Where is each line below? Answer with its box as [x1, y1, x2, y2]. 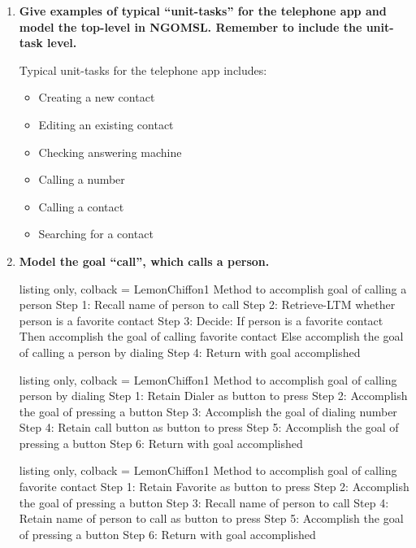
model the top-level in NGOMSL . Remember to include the [19, 18, 362, 35]
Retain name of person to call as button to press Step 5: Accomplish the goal [19, 510, 404, 527]
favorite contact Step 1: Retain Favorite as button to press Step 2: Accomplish [19, 478, 409, 495]
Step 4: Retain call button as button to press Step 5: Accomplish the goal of [19, 419, 399, 436]
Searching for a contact [38, 225, 154, 242]
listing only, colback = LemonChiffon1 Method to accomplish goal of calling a [19, 280, 407, 297]
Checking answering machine [38, 143, 182, 160]
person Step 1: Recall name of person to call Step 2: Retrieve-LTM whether [19, 296, 396, 313]
